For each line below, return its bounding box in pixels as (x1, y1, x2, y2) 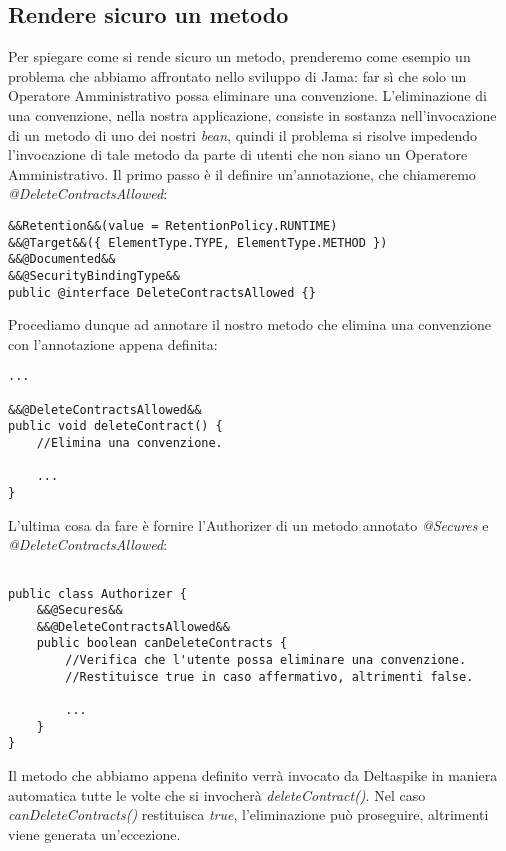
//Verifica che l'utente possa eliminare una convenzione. (65, 653, 467, 668)
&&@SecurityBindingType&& (8, 268, 180, 283)
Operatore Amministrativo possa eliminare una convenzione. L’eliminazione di (8, 85, 487, 106)
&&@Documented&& (8, 252, 116, 267)
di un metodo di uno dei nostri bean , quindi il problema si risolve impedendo (8, 124, 478, 145)
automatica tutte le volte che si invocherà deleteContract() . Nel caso (8, 784, 426, 805)
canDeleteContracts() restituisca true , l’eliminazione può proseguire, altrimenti (8, 804, 489, 825)
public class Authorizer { (8, 586, 187, 601)
